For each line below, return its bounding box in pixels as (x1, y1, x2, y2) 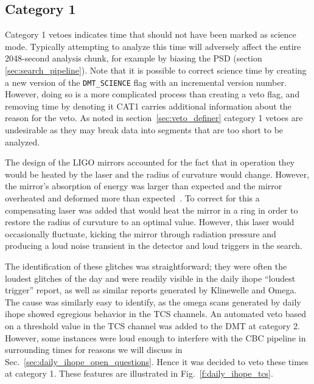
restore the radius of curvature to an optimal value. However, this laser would (5, 215, 295, 228)
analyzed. (5, 135, 40, 148)
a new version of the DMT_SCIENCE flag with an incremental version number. (5, 75, 287, 88)
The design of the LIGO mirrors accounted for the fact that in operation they (5, 156, 295, 169)
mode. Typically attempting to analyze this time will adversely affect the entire (5, 40, 301, 52)
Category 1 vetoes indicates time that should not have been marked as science (5, 28, 296, 41)
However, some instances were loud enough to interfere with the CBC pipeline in (5, 331, 306, 344)
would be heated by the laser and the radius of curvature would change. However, (5, 167, 310, 180)
